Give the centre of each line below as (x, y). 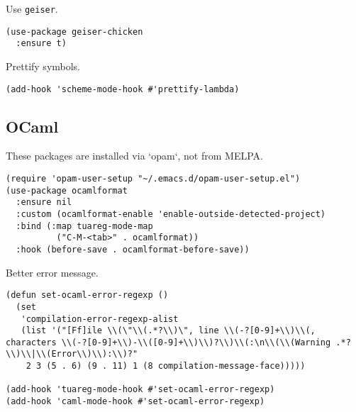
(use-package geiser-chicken (74, 32)
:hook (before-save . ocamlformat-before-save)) (133, 249)
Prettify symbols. (43, 66)
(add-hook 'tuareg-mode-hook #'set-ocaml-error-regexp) (140, 390)
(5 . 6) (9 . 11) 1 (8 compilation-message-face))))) (176, 366)
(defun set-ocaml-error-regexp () (87, 295)
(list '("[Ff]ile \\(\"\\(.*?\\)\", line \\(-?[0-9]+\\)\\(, (168, 331)
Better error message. (52, 272)
